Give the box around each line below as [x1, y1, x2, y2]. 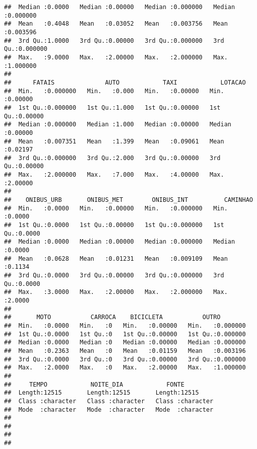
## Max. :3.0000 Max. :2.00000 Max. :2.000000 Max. [4, 288, 228, 296]
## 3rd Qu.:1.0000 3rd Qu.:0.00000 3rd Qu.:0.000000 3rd [4, 37, 224, 44]
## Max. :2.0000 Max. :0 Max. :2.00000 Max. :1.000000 [4, 364, 246, 371]
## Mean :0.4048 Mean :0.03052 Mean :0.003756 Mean [4, 20, 228, 28]
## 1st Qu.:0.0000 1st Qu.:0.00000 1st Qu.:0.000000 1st [4, 221, 224, 229]
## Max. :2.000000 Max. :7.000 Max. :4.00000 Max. [4, 171, 224, 179]
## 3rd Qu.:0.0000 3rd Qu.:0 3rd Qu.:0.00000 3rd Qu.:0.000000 [4, 355, 246, 363]
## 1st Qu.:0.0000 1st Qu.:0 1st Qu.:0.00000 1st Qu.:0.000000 [4, 330, 246, 338]
